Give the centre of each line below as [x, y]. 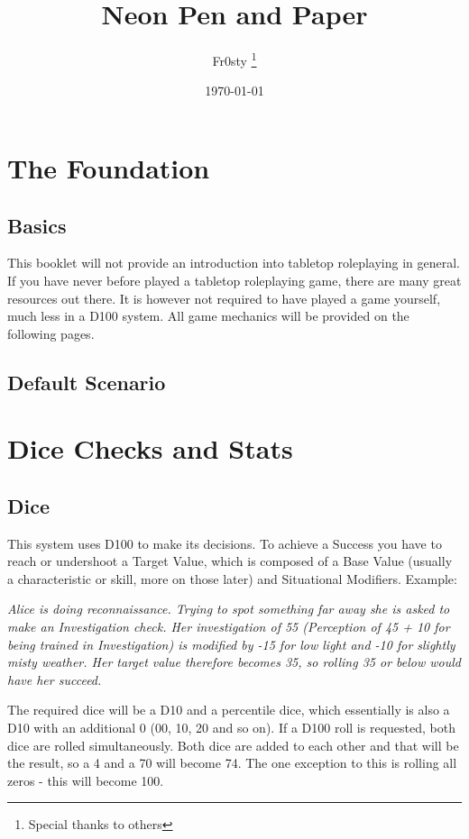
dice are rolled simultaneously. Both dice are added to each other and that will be [233, 745]
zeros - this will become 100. [86, 780]
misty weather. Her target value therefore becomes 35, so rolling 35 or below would [234, 662]
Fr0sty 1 [234, 59]
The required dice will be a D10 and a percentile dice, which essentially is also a [229, 710]
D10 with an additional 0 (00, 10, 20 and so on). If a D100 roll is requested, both [231, 728]
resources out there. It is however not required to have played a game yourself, [224, 298]
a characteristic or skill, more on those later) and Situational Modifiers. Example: [232, 578]
